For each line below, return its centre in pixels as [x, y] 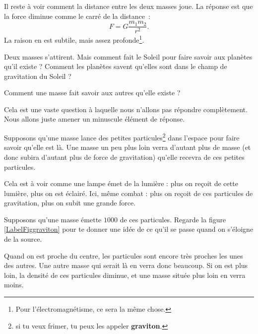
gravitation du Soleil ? [38, 76]
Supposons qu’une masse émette [53, 219]
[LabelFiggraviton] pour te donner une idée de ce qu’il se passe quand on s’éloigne [129, 229]
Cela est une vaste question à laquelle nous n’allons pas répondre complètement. [126, 109]
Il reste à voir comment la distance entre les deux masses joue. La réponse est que [129, 6]
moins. [14, 285]
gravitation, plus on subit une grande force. [70, 203]
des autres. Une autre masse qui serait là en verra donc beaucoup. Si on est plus [126, 265]
